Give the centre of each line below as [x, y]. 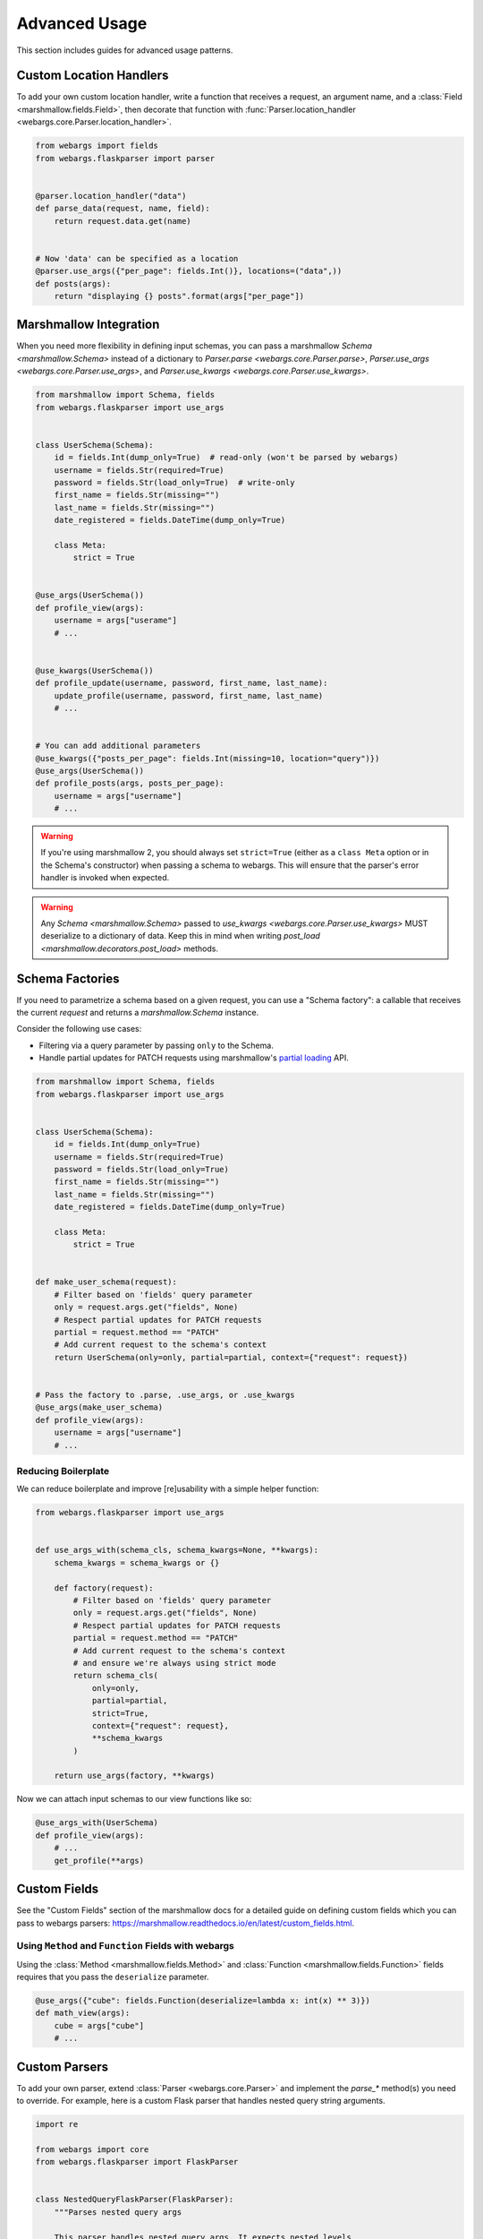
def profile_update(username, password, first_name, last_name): [182, 683]
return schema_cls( [115, 1676]
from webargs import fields [97, 146]
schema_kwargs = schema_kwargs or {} [137, 1562]
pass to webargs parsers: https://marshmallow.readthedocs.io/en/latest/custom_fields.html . [186, 1923]
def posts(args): [73, 283]
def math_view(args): [83, 2013]
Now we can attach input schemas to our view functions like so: [134, 1799]
